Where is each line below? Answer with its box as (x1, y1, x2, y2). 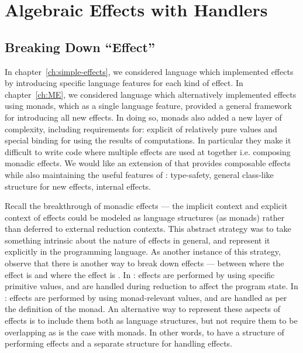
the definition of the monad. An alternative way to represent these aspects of (5, 303, 280, 315)
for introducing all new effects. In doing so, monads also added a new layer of (5, 111, 282, 123)
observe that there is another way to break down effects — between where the (5, 257, 284, 269)
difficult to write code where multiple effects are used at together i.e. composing (5, 145, 291, 157)
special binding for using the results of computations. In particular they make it (5, 134, 291, 146)
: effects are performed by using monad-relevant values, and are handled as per (5, 291, 287, 303)
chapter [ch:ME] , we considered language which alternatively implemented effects (5, 88, 297, 100)
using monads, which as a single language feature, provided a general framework (5, 100, 292, 112)
